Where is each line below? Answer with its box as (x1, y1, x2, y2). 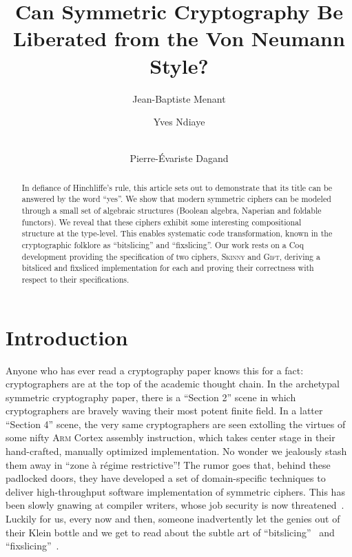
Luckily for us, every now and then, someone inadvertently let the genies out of (6, 512, 340, 526)
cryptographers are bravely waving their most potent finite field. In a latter (6, 403, 323, 418)
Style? (149, 51, 209, 79)
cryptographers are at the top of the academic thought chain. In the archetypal (6, 376, 340, 391)
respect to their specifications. (21, 273, 130, 285)
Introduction (6, 323, 128, 351)
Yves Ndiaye (153, 114, 205, 129)
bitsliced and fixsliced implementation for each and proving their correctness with (21, 262, 314, 274)
